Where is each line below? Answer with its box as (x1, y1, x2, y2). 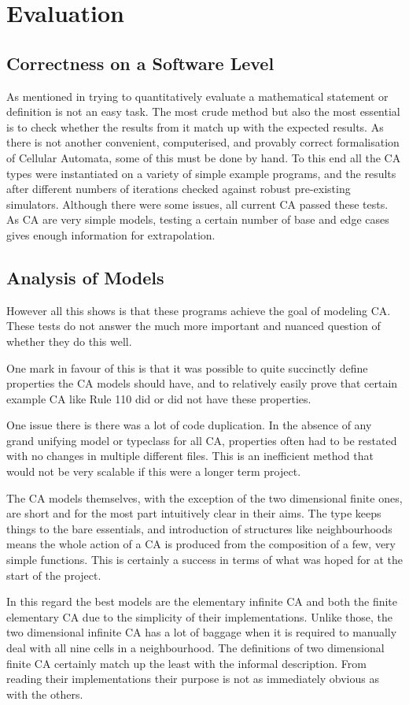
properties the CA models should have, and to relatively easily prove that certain (6, 375, 398, 391)
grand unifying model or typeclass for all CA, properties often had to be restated (6, 432, 397, 448)
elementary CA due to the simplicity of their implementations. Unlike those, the (6, 608, 393, 625)
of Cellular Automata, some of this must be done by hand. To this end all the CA (6, 149, 401, 165)
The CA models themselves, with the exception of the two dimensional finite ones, (6, 489, 403, 506)
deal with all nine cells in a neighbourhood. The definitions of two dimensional (6, 640, 385, 655)
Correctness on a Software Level (6, 50, 275, 75)
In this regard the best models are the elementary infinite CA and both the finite (6, 593, 397, 610)
